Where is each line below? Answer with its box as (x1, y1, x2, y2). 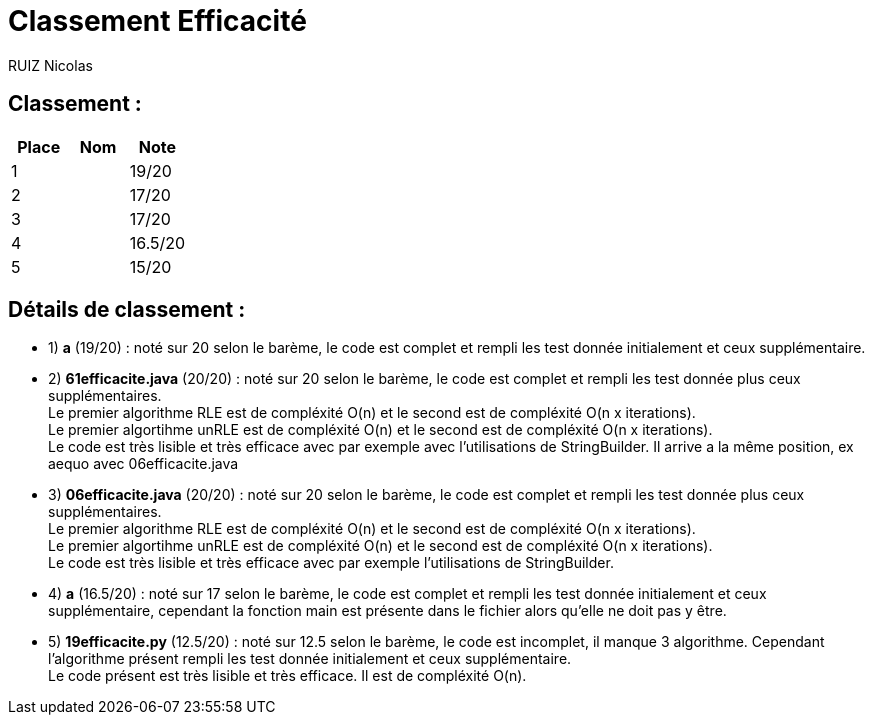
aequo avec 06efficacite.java (48, 455, 239, 473)
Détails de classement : (8, 297, 246, 323)
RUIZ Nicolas (8, 56, 93, 74)
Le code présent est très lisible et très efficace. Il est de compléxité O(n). (48, 667, 527, 685)
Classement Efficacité (8, 4, 307, 38)
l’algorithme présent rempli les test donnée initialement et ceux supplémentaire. (48, 650, 572, 668)
